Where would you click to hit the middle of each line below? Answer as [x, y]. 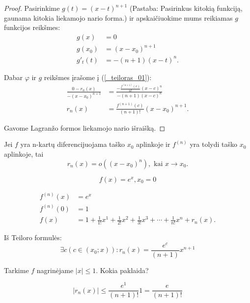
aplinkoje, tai [24, 154]
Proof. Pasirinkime [32, 8]
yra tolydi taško [213, 144]
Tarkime [16, 270]
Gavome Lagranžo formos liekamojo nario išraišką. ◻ [85, 127]
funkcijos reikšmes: [32, 27]
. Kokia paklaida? [122, 270]
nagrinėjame [55, 270]
